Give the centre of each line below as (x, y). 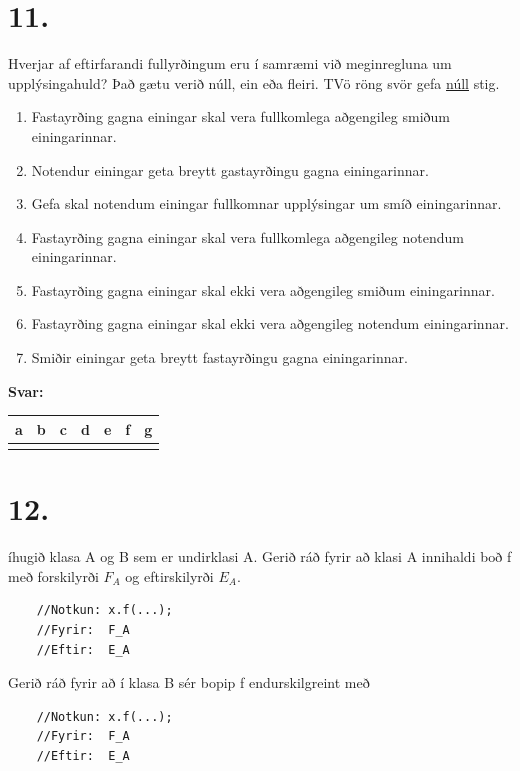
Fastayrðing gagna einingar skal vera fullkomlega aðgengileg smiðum (241, 116)
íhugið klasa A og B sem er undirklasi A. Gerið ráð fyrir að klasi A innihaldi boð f (260, 556)
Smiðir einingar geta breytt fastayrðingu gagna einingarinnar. (219, 357)
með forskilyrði (53, 575)
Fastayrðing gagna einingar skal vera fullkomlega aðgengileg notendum (247, 236)
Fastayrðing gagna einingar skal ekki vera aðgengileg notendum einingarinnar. (270, 323)
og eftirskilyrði (169, 575)
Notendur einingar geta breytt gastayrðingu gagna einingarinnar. (230, 169)
